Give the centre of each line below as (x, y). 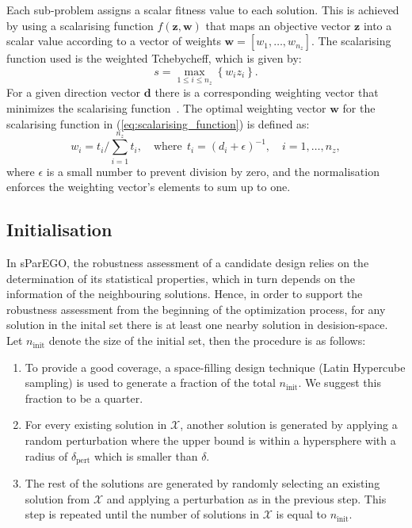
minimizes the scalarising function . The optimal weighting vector (166, 108)
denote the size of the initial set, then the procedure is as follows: (207, 341)
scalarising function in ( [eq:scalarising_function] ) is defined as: (158, 123)
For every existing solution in (96, 425)
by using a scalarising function (80, 25)
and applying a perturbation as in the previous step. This (246, 498)
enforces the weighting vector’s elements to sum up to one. (149, 187)
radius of (46, 455)
